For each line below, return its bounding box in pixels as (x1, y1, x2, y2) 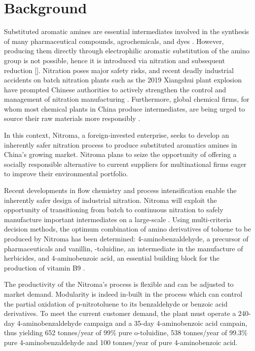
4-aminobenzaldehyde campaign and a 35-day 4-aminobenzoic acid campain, (17, 317, 248, 328)
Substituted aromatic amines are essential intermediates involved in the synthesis (4, 26, 249, 37)
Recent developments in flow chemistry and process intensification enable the (4, 185, 237, 195)
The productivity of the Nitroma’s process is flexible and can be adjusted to (4, 279, 234, 289)
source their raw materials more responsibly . (4, 113, 141, 123)
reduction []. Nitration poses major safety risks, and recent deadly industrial (4, 65, 234, 75)
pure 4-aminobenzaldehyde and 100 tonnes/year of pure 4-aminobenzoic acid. (4, 337, 238, 347)
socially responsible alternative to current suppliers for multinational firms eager (4, 158, 247, 169)
